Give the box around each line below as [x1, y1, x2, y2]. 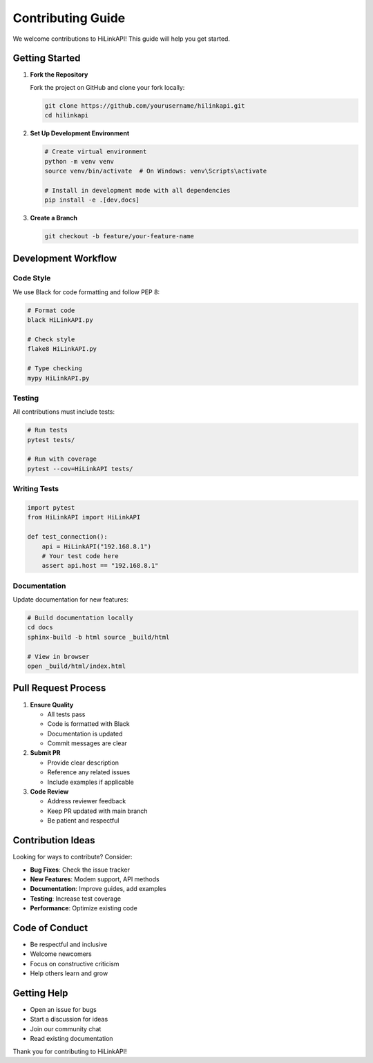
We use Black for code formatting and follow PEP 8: [12, 287, 160, 296]
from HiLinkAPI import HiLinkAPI [27, 513, 141, 521]
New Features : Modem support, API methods [30, 874, 160, 883]
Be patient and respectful [47, 816, 119, 825]
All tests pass [47, 710, 86, 718]
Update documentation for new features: [12, 595, 129, 604]
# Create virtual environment [44, 148, 147, 155]
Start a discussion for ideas [30, 1015, 108, 1024]
